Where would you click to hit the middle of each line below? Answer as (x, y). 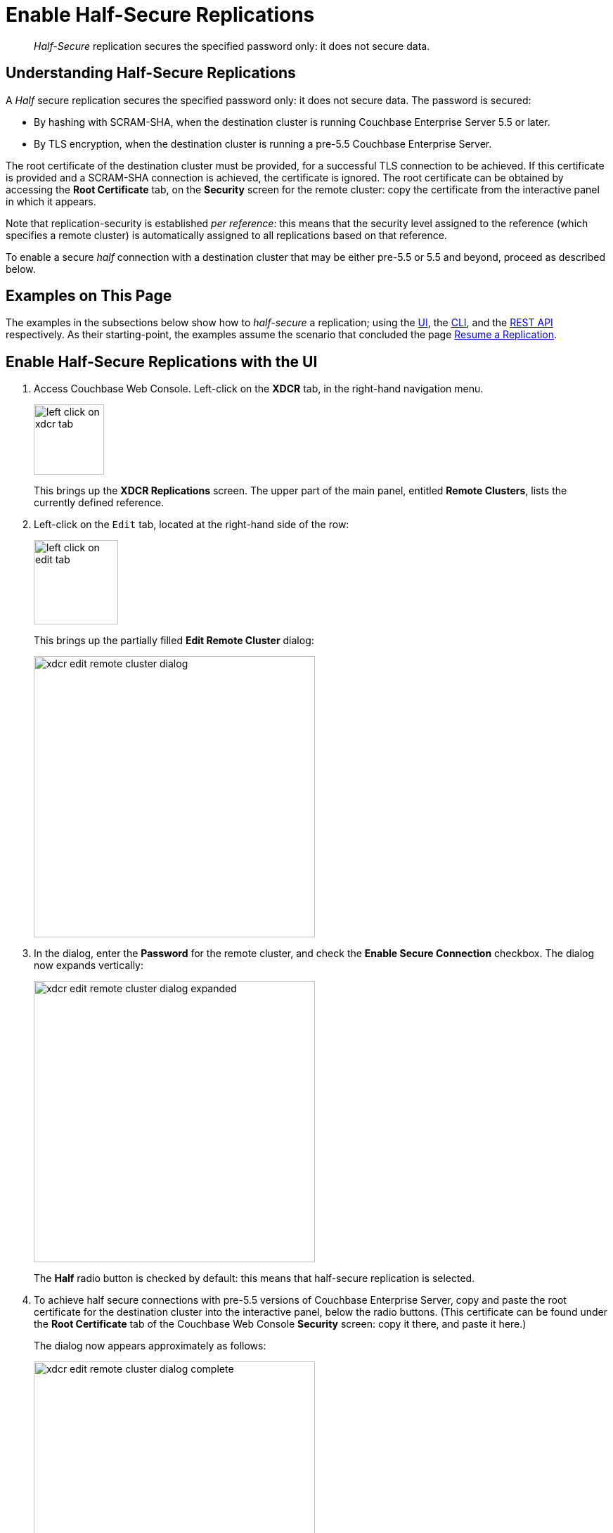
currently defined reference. (99, 503)
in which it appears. (51, 201)
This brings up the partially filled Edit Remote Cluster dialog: (174, 641)
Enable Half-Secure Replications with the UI (162, 361)
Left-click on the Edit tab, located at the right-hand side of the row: (192, 525)
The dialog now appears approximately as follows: (150, 1346)
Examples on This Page (89, 296)
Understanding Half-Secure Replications (151, 73)
